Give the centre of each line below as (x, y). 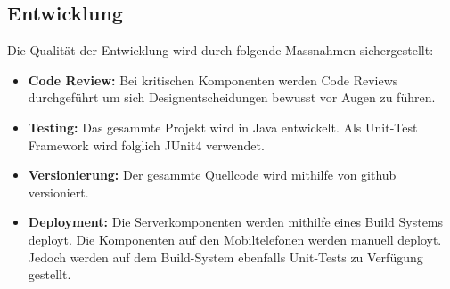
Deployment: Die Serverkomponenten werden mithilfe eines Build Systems (236, 222)
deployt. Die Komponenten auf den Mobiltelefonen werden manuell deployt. (235, 239)
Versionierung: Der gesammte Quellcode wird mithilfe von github (212, 175)
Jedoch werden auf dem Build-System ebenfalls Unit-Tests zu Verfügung (225, 257)
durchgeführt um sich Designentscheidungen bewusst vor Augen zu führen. (232, 97)
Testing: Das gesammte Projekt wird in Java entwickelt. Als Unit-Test (223, 127)
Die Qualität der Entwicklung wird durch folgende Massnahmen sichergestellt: (221, 50)
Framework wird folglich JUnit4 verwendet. (146, 144)
